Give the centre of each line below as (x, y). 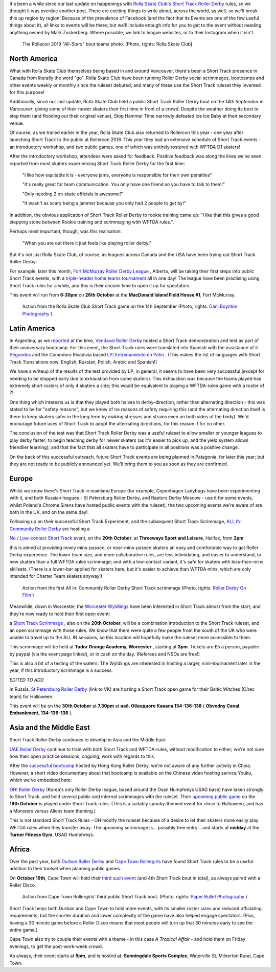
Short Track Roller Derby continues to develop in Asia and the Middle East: (88, 740)
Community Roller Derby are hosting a (50, 529)
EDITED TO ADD (27, 680)
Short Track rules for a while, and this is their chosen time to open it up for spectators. (100, 285)
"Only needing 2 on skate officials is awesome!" (73, 194)
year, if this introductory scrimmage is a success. (61, 670)
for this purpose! (27, 93)
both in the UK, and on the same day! (49, 512)
